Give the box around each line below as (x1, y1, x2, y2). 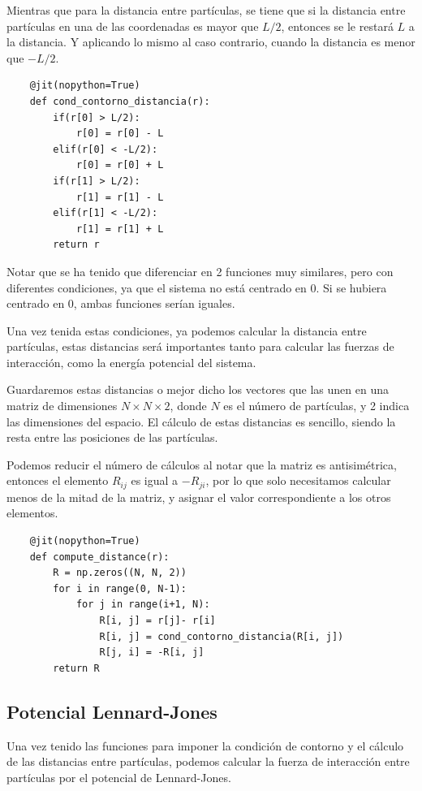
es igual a (131, 472, 179, 489)
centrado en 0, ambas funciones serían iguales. (6, 295, 235, 312)
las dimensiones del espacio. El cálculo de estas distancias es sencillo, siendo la (6, 413, 396, 430)
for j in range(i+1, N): (75, 599, 210, 611)
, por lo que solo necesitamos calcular (205, 472, 391, 489)
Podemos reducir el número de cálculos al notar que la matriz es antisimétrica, (6, 456, 397, 473)
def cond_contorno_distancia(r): (29, 95, 210, 107)
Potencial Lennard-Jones (6, 698, 217, 724)
